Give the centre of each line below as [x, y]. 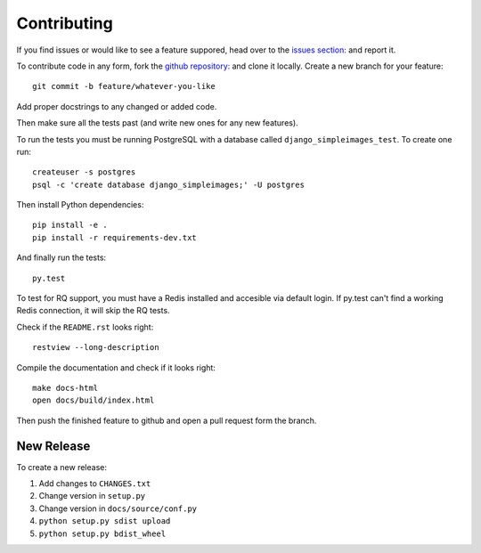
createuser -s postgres [84, 172]
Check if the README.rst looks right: [85, 327]
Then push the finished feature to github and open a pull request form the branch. [167, 420]
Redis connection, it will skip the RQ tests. [93, 311]
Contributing [65, 23]
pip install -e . [70, 225]
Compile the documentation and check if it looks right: [116, 367]
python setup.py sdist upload [105, 521]
